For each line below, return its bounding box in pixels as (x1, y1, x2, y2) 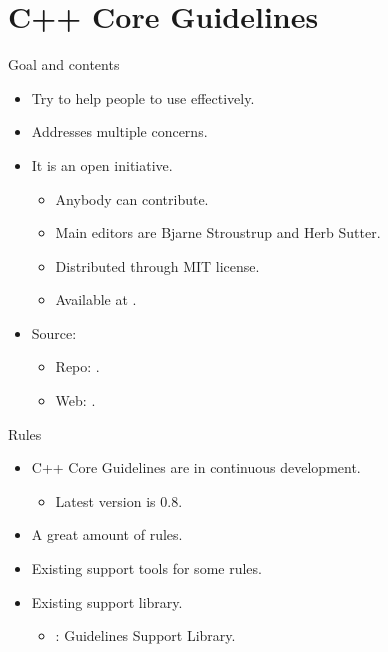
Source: (31, 322, 77, 343)
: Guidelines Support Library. (55, 625, 236, 646)
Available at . (55, 289, 137, 310)
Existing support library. (31, 591, 183, 612)
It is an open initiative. (31, 154, 173, 175)
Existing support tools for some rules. (31, 558, 262, 579)
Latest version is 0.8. (55, 490, 183, 511)
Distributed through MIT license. (55, 255, 260, 276)
